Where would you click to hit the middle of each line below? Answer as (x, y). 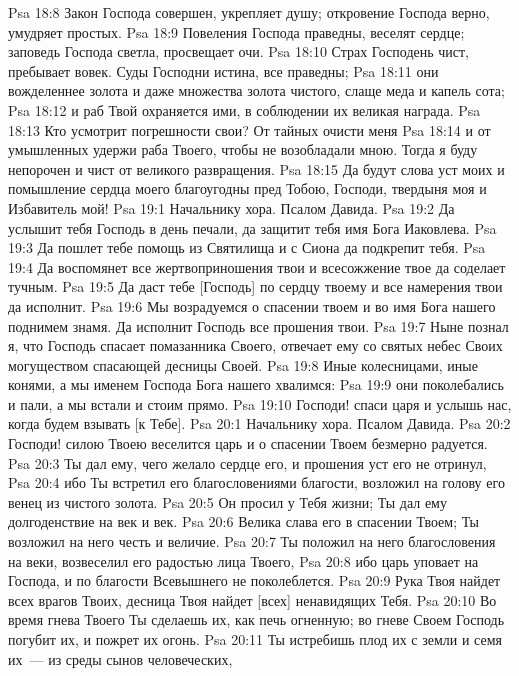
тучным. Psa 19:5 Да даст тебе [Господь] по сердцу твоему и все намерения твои (255, 286)
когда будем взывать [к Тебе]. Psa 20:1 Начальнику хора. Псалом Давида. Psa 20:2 (259, 423)
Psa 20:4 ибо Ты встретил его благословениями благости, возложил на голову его (256, 482)
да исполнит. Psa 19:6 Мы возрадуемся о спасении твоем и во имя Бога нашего (252, 305)
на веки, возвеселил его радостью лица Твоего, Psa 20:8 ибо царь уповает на (243, 560)
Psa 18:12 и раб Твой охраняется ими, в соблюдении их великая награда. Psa (244, 109)
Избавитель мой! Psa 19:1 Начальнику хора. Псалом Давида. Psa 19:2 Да (231, 207)
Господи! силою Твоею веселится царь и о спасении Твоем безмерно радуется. (248, 443)
